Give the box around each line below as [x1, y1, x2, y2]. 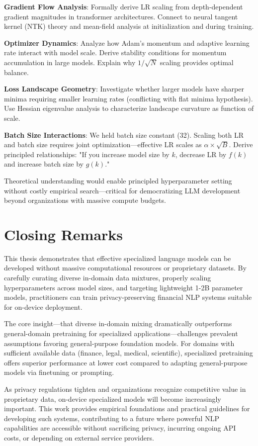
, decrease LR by [175, 149, 227, 159]
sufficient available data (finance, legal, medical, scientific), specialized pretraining [4, 348, 253, 358]
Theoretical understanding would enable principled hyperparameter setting [4, 175, 232, 185]
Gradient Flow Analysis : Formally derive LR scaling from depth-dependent [4, 1, 243, 11]
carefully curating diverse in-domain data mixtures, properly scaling [4, 272, 211, 282]
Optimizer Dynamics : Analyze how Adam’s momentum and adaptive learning [4, 37, 250, 48]
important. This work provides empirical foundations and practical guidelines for [4, 403, 250, 414]
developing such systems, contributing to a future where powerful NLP [4, 413, 219, 423]
